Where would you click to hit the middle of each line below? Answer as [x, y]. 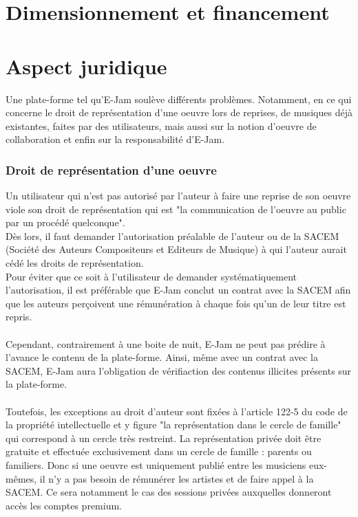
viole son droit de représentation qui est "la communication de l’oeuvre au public [176, 209]
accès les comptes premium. [64, 505]
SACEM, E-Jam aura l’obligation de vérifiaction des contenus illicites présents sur [179, 370]
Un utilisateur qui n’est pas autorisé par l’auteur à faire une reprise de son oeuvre [178, 196]
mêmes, [21, 478]
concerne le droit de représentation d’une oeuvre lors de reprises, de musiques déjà [179, 112]
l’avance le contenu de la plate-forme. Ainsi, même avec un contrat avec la [162, 357]
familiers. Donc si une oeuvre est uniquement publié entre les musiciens [156, 464]
